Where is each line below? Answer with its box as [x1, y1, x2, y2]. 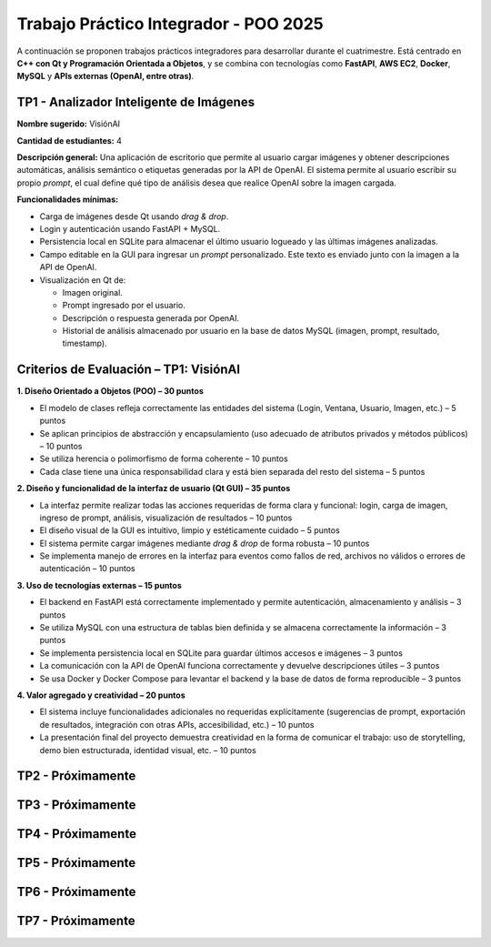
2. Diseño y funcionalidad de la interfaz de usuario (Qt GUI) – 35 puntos [16, 483, 291, 494]
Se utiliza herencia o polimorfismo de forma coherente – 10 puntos [39, 453, 288, 464]
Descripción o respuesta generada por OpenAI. [62, 312, 240, 323]
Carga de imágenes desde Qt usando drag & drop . [39, 210, 229, 222]
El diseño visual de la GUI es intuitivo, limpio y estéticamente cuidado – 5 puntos [39, 525, 340, 536]
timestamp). [62, 337, 108, 349]
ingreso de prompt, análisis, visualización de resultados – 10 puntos [39, 512, 293, 523]
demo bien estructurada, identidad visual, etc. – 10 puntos [39, 744, 256, 755]
